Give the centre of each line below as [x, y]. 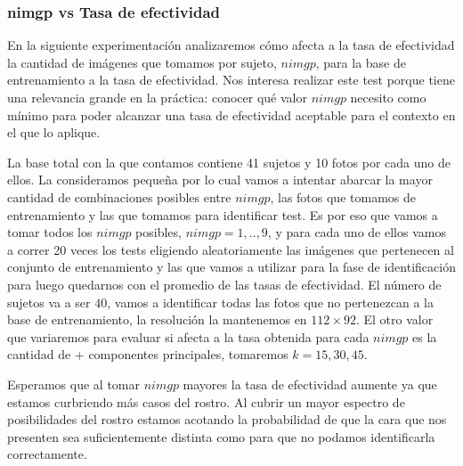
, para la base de [361, 62]
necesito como [388, 97]
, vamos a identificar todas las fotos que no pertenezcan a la [270, 302]
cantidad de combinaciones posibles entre [119, 196]
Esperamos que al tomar [73, 384]
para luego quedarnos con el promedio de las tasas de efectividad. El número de [224, 284]
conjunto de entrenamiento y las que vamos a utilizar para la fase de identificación [231, 267]
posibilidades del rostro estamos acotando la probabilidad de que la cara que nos [227, 419]
